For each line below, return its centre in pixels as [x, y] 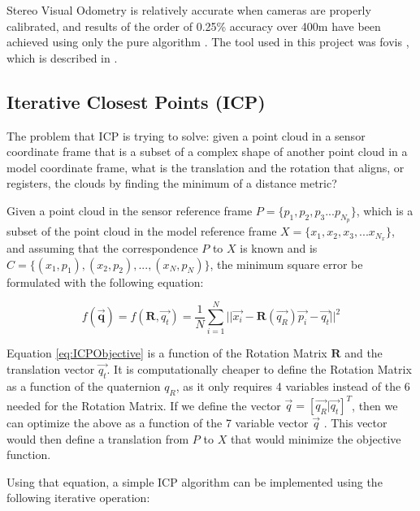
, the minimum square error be [286, 264]
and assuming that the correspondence [102, 248]
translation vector [51, 368]
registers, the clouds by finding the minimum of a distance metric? [172, 183]
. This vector [355, 423]
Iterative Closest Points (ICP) [136, 101]
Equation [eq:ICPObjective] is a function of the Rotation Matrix [167, 353]
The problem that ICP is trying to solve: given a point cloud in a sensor [186, 135]
